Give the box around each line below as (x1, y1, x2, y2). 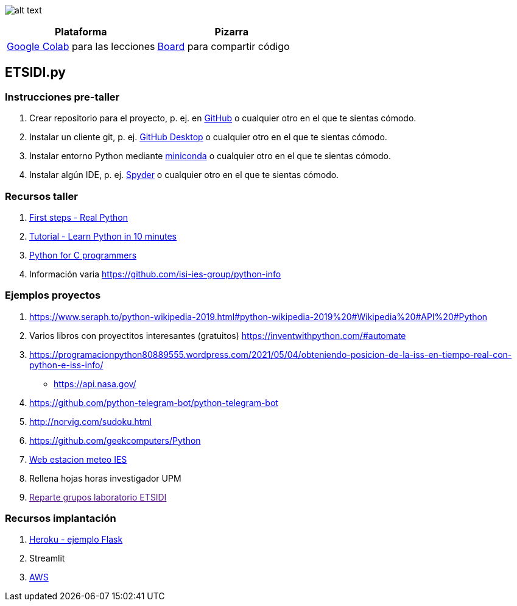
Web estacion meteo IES (29, 454, 127, 465)
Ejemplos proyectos (5, 289, 101, 302)
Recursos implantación (5, 512, 116, 525)
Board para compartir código (157, 40, 290, 52)
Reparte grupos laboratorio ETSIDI (29, 491, 167, 502)
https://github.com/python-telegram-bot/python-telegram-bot (29, 397, 278, 408)
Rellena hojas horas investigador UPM (29, 472, 181, 483)
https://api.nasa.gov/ (54, 378, 136, 389)
